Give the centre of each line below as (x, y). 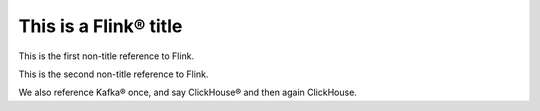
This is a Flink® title (100, 26)
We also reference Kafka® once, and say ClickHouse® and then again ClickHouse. (187, 92)
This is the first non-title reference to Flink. (106, 56)
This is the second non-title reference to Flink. (113, 74)
